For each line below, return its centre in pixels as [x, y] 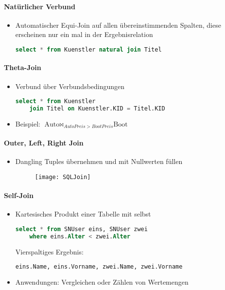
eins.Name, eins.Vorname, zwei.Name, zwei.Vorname [99, 267]
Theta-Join [23, 67]
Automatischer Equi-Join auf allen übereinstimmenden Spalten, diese [118, 25]
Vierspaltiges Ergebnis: [49, 251]
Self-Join [19, 195]
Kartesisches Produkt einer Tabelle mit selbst [83, 214]
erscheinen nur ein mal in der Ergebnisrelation [84, 34]
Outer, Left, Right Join [44, 143]
